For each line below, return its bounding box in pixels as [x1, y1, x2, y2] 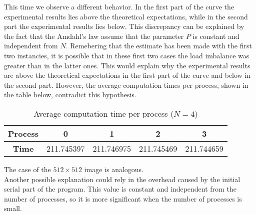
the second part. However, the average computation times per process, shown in [4, 79, 248, 90]
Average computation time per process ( [33, 107, 174, 119]
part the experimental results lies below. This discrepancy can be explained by [4, 21, 244, 31]
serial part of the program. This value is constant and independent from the [4, 184, 236, 194]
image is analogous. [84, 164, 144, 174]
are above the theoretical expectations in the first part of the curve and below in [4, 70, 251, 80]
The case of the [4, 164, 51, 174]
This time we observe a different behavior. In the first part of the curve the [4, 1, 234, 11]
